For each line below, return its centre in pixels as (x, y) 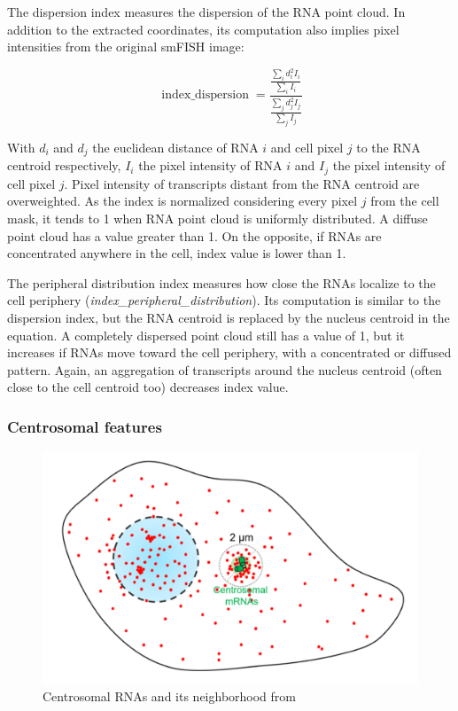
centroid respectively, (64, 165)
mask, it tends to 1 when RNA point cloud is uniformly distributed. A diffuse (217, 218)
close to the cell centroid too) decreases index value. (148, 387)
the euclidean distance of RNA (175, 147)
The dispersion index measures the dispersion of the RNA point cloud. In (206, 12)
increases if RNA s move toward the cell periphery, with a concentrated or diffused (229, 352)
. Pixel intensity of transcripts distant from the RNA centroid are (242, 183)
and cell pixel (307, 147)
